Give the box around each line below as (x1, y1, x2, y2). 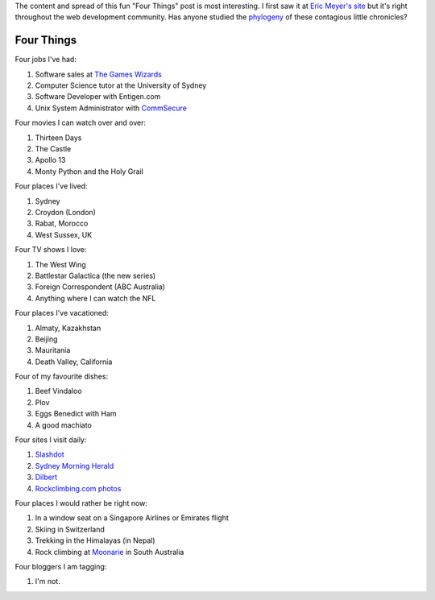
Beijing (35, 334, 58, 344)
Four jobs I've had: (14, 55, 77, 64)
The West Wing (35, 259, 86, 269)
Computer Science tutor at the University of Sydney (35, 81, 207, 90)
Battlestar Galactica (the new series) (35, 271, 156, 280)
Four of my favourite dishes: (14, 371, 109, 382)
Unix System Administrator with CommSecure (35, 103, 187, 113)
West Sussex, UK (35, 230, 93, 239)
